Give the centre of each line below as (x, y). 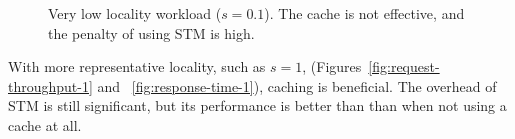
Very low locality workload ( (135, 13)
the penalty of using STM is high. (151, 32)
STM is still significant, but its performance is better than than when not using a (257, 105)
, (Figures (332, 66)
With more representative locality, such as (137, 66)
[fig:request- (404, 66)
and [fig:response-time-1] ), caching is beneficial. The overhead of (297, 85)
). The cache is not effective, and (364, 13)
